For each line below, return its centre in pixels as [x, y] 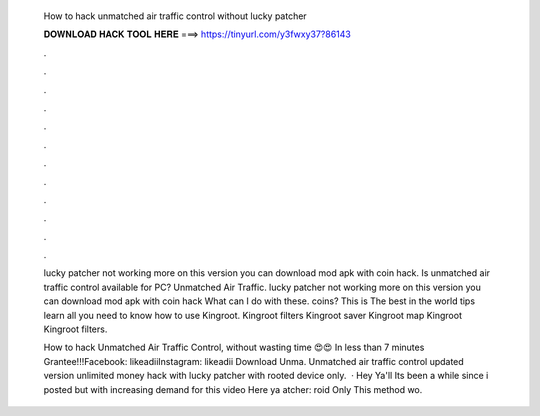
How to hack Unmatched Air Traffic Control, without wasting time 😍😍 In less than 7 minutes [234, 347]
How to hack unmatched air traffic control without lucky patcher [175, 16]
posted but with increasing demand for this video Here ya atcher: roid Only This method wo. [233, 389]
